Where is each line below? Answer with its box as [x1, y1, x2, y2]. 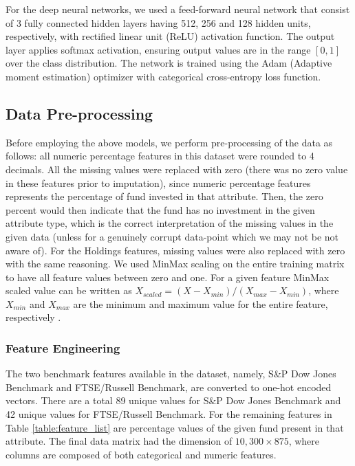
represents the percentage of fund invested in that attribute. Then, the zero [6, 189, 323, 203]
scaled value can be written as [6, 283, 132, 298]
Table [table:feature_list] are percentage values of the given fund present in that [6, 420, 344, 434]
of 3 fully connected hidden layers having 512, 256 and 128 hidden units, [6, 15, 311, 30]
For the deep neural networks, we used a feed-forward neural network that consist [6, 2, 350, 16]
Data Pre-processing [6, 102, 153, 124]
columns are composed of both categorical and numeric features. [6, 447, 277, 461]
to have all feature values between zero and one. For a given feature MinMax [6, 269, 330, 284]
